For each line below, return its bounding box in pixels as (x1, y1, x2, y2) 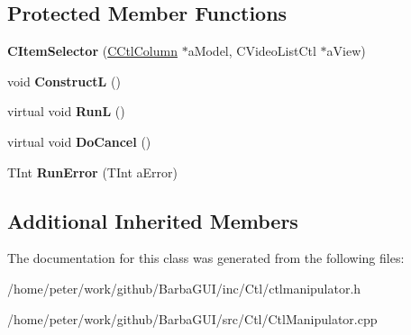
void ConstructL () (7, 71, 121, 90)
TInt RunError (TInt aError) (7, 162, 178, 181)
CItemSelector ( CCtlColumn (7, 41, 178, 60)
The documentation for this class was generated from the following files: (7, 249, 405, 267)
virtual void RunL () (7, 102, 125, 121)
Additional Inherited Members (7, 206, 298, 234)
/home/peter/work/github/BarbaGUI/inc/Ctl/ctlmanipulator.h (7, 278, 361, 297)
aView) (326, 41, 366, 60)
